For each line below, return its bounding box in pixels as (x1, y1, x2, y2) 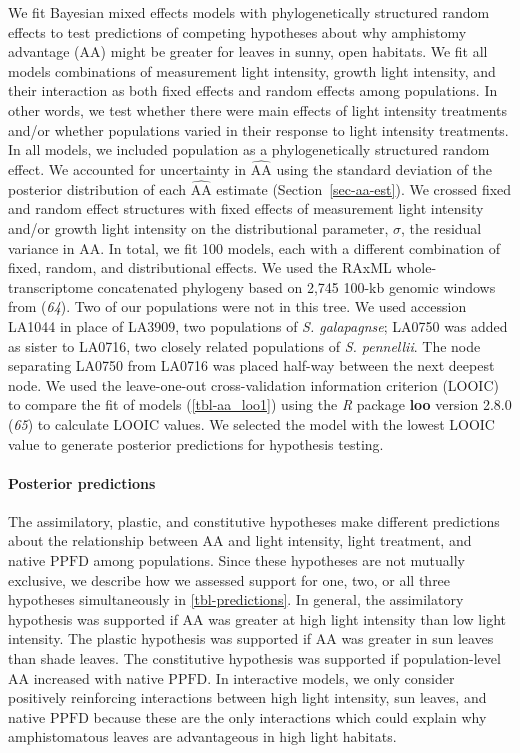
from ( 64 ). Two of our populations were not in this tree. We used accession (8, 296, 467, 317)
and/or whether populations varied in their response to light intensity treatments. (8, 119, 509, 140)
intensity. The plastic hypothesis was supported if (8, 628, 312, 649)
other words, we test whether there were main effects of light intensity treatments (8, 99, 508, 120)
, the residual (401, 217, 482, 238)
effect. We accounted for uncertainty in (8, 158, 247, 179)
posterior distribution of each (8, 178, 187, 199)
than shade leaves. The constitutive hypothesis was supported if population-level (8, 648, 501, 669)
